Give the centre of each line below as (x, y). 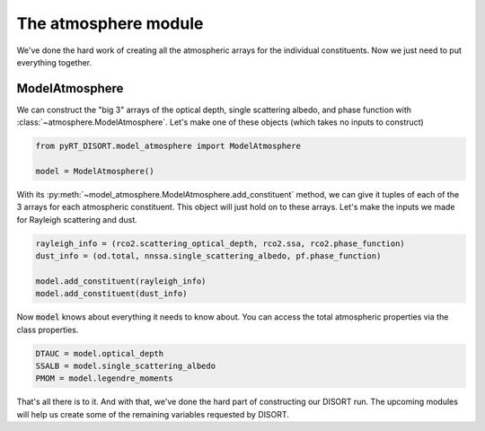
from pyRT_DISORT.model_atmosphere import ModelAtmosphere (168, 146)
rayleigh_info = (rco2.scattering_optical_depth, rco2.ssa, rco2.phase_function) (220, 243)
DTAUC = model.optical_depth (100, 353)
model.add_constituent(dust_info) (111, 294)
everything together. (54, 62)
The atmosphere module (110, 23)
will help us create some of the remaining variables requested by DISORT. (153, 414)
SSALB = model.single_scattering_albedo (125, 366)
